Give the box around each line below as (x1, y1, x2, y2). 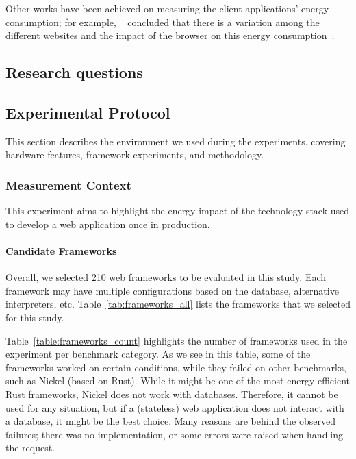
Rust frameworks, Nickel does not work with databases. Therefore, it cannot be (5, 386, 338, 401)
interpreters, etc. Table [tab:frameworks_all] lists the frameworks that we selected (5, 297, 351, 311)
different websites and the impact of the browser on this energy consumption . (5, 28, 335, 42)
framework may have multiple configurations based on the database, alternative (5, 283, 339, 297)
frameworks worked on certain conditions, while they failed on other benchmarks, (5, 360, 346, 374)
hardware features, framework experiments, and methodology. (5, 147, 264, 162)
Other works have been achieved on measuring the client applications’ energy (5, 1, 329, 15)
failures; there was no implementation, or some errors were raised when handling (5, 427, 344, 441)
